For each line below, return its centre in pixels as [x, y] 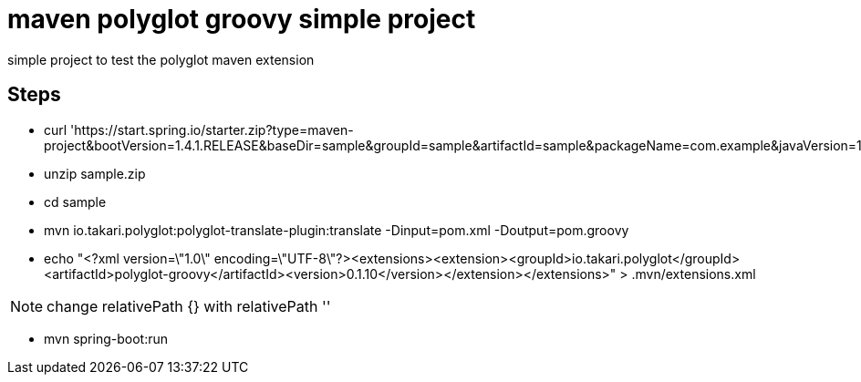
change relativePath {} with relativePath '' [189, 306]
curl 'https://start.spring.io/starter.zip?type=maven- [199, 129]
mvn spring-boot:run [106, 338]
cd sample [75, 201]
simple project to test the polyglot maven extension [161, 59]
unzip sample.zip [95, 173]
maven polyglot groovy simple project [242, 19]
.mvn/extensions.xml [694, 274]
